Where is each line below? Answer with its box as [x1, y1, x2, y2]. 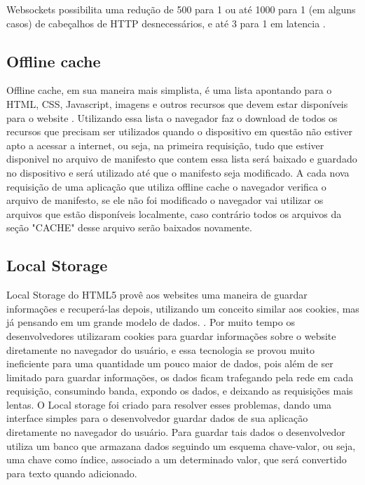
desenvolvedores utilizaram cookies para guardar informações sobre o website [6, 328, 336, 343]
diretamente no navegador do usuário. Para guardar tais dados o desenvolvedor [6, 425, 345, 439]
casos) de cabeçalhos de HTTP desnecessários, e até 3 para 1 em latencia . [6, 15, 326, 30]
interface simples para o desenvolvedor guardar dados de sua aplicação [6, 411, 308, 425]
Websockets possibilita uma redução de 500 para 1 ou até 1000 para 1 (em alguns [6, 2, 356, 16]
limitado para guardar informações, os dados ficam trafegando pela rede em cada [6, 369, 354, 384]
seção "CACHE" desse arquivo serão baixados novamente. [6, 220, 252, 235]
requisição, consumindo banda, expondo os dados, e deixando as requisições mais [6, 383, 353, 398]
